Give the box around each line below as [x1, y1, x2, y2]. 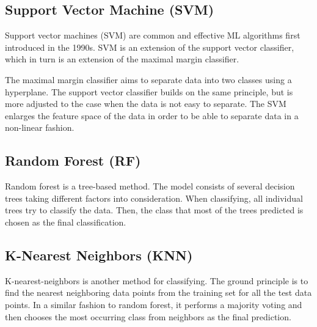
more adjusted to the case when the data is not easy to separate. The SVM [5, 97, 286, 110]
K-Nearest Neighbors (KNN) [5, 245, 193, 264]
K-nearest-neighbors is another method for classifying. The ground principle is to [5, 274, 308, 287]
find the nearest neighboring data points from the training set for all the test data [5, 286, 312, 299]
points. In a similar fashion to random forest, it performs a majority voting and [5, 298, 302, 310]
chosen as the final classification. [5, 215, 126, 228]
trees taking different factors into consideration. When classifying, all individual [5, 191, 303, 204]
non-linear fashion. [5, 121, 75, 134]
